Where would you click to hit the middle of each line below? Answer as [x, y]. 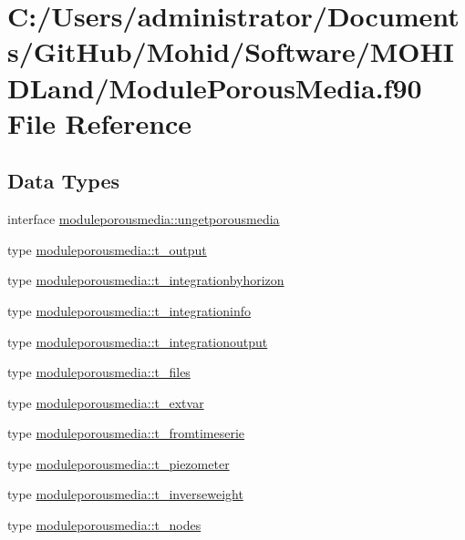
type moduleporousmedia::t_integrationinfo [129, 310]
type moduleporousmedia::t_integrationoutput [138, 341]
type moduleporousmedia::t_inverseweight [125, 494]
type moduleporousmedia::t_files [99, 372]
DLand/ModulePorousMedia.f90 [215, 87]
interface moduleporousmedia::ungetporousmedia [144, 219]
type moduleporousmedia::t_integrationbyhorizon [146, 280]
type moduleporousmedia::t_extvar [106, 402]
